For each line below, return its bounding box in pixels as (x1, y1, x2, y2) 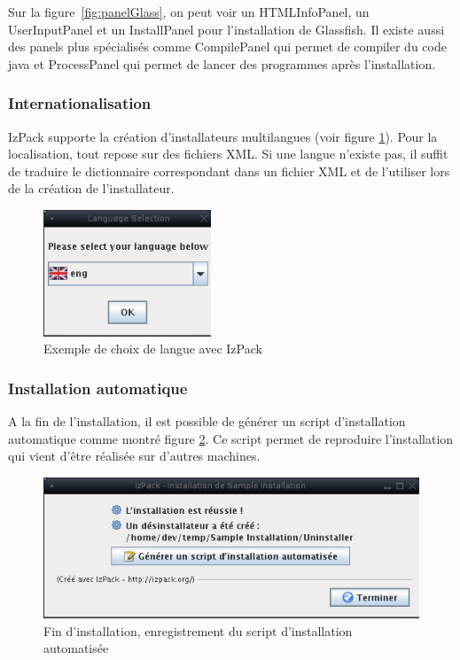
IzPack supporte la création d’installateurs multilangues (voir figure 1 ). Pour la (8, 127, 438, 145)
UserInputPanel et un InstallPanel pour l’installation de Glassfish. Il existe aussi (8, 19, 445, 38)
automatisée (43, 639, 109, 657)
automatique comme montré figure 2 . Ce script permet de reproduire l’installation (8, 429, 454, 447)
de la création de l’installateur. (8, 179, 175, 198)
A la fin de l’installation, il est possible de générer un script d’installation (8, 411, 406, 430)
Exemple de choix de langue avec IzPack (43, 339, 262, 358)
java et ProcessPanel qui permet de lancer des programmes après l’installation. (8, 54, 436, 73)
